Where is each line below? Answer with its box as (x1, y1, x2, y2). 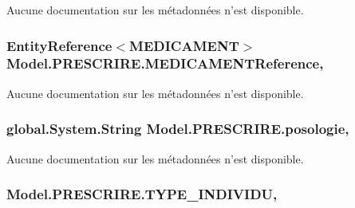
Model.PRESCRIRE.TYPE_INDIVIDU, (6, 184, 278, 204)
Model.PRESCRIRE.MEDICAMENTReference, (6, 53, 324, 73)
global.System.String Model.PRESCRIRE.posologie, (6, 119, 349, 139)
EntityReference (6, 35, 112, 55)
